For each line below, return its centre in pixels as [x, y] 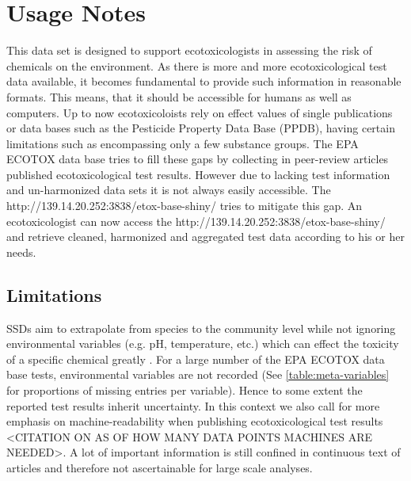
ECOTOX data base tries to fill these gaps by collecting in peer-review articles [198, 159]
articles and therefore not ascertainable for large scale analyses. [160, 467]
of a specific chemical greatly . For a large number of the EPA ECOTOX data [196, 359]
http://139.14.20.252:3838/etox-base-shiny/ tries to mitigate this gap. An [185, 206]
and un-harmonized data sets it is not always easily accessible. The [169, 190]
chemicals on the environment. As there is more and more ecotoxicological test [197, 65]
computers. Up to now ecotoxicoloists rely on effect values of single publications [200, 112]
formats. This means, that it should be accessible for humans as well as [179, 96]
